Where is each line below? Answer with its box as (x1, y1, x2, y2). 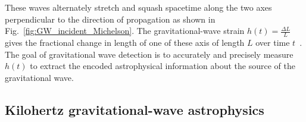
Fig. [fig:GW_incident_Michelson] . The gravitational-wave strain (5, 24, 245, 37)
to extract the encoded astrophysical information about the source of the (30, 60, 295, 72)
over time (255, 36, 290, 49)
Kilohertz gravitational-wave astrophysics (5, 100, 264, 118)
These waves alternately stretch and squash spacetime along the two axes (5, 1, 272, 13)
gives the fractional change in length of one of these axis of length (5, 36, 245, 49)
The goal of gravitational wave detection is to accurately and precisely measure (5, 48, 293, 60)
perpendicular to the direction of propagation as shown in (5, 12, 216, 25)
